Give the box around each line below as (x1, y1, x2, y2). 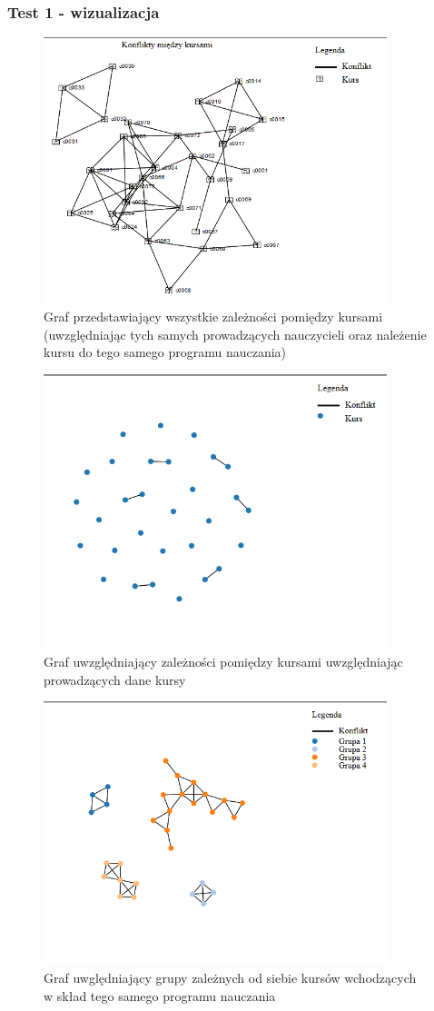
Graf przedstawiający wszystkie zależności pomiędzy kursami (44, 307, 383, 326)
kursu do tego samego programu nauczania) (44, 342, 287, 362)
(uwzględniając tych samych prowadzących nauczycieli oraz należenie (44, 324, 427, 343)
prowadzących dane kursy (44, 669, 186, 689)
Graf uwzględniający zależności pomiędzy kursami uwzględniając (44, 652, 403, 671)
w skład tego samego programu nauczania (44, 986, 276, 1005)
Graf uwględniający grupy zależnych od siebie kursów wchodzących (44, 968, 417, 987)
